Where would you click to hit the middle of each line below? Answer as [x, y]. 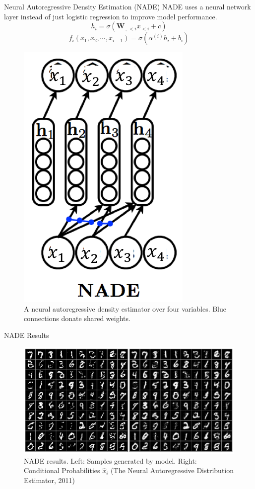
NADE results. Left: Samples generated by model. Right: [110, 460]
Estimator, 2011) [49, 480]
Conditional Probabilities [62, 470]
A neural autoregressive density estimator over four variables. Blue [125, 308]
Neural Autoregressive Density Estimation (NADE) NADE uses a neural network [127, 6]
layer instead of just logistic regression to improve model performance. [111, 16]
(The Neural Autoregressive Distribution [172, 470]
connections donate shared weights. [77, 318]
